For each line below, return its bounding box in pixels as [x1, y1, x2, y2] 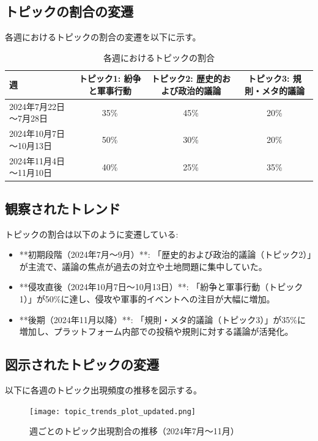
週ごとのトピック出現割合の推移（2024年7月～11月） [29, 425, 239, 437]
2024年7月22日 [9, 100, 65, 112]
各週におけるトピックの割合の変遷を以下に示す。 [5, 31, 201, 43]
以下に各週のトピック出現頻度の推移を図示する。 [5, 383, 202, 396]
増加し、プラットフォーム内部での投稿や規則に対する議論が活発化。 [19, 325, 294, 338]
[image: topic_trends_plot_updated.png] [29, 407, 196, 416]
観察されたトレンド [5, 199, 120, 217]
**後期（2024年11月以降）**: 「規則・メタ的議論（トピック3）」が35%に [19, 313, 306, 326]
